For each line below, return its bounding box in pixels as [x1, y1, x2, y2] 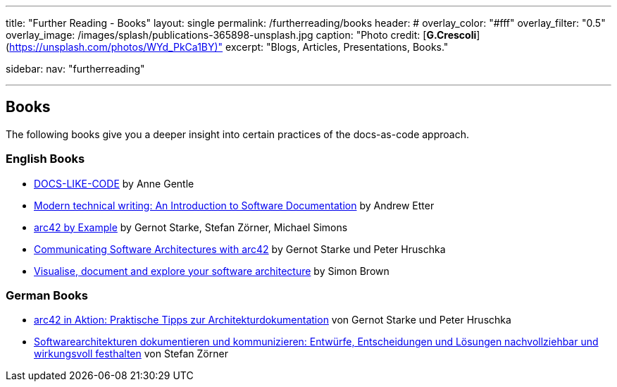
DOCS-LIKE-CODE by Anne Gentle [34, 177, 194, 190]
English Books [6, 152, 85, 166]
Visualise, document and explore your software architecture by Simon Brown [34, 264, 389, 277]
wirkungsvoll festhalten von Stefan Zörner [34, 348, 228, 360]
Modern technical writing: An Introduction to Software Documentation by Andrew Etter [34, 199, 435, 211]
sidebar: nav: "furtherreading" [6, 63, 145, 75]
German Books [6, 288, 88, 302]
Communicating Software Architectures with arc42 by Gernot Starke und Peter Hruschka [34, 242, 446, 255]
